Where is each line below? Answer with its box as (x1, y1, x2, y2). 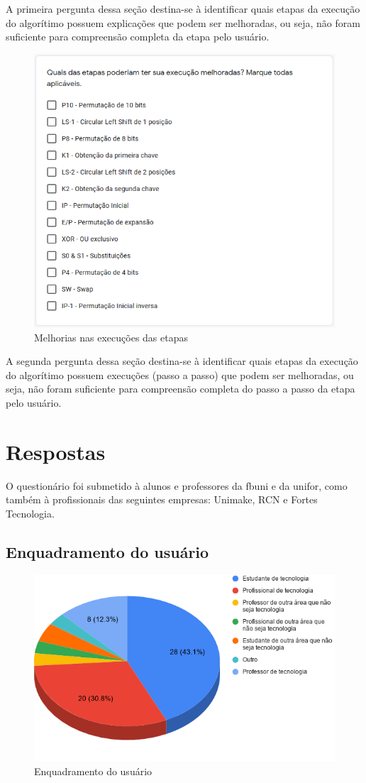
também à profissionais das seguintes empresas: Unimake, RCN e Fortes (6, 492, 318, 507)
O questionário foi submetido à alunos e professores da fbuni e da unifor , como (6, 478, 348, 493)
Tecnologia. (6, 505, 55, 520)
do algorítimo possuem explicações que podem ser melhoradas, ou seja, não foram (6, 15, 360, 30)
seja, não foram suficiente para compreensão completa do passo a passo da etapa (6, 381, 355, 396)
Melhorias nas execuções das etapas (34, 329, 188, 344)
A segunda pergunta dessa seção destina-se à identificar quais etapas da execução (6, 354, 358, 368)
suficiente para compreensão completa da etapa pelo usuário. (6, 29, 270, 44)
